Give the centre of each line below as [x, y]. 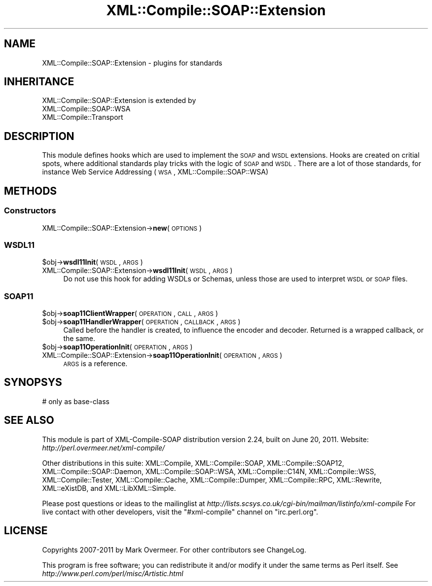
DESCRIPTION [39, 136]
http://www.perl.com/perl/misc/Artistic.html [113, 573]
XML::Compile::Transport [83, 117]
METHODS [31, 191]
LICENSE [26, 531]
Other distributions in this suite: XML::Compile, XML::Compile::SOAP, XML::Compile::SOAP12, [193, 463]
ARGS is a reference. [95, 363]
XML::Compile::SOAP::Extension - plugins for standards [132, 63]
